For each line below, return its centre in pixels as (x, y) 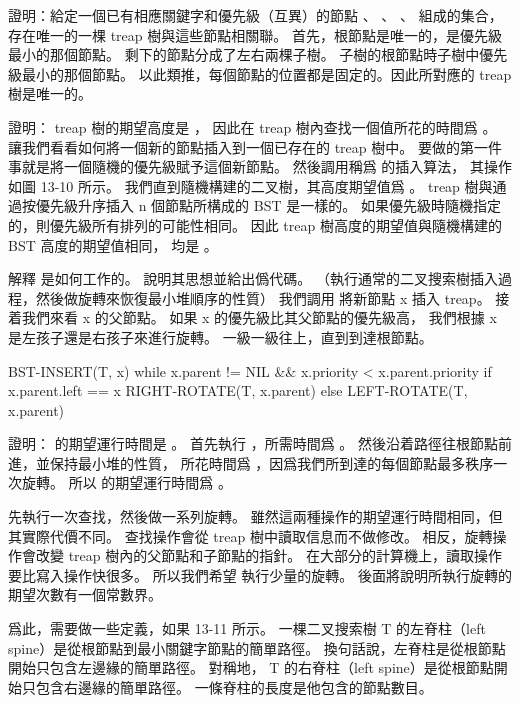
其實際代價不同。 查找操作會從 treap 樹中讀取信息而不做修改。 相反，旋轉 (250, 535)
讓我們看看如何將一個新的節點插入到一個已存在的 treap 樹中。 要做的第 (241, 146)
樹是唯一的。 (50, 93)
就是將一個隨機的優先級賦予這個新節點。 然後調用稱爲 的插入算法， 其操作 (266, 166)
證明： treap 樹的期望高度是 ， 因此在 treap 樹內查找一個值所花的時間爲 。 (252, 126)
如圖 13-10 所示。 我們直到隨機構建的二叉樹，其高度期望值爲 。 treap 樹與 (250, 185)
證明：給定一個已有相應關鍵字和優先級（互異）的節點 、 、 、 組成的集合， (255, 15)
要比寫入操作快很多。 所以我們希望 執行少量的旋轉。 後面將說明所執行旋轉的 (260, 574)
